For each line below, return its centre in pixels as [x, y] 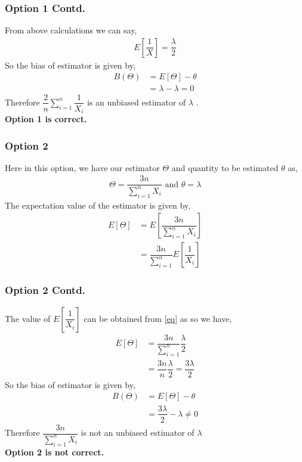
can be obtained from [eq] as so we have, [158, 318]
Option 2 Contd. [45, 290]
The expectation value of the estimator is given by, [98, 205]
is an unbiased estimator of [136, 102]
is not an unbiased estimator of [138, 432]
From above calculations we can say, [71, 30]
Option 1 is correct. [46, 119]
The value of [28, 318]
